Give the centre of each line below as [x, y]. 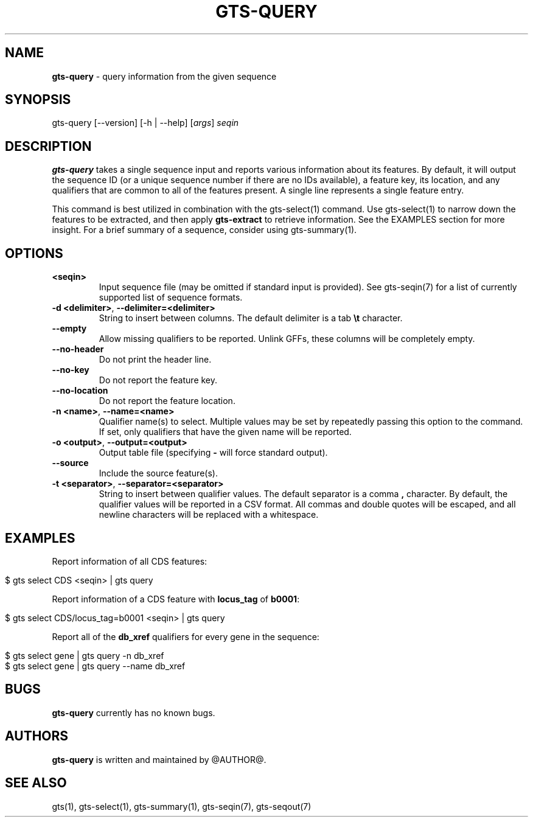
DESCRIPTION [48, 146]
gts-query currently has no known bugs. [134, 712]
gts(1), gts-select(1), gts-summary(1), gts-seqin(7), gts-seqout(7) [182, 806]
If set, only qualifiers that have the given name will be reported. [225, 432]
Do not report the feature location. [167, 401]
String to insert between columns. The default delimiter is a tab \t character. [251, 318]
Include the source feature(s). [158, 473]
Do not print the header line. [155, 360]
